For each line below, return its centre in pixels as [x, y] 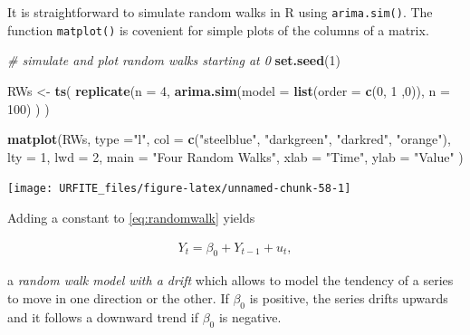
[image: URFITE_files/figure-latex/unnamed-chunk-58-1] [179, 189]
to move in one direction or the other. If [118, 297]
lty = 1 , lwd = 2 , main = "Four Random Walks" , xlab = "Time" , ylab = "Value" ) [235, 156]
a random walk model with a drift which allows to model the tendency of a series [230, 280]
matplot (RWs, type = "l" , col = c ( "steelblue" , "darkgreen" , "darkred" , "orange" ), [229, 139]
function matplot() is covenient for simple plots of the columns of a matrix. [218, 29]
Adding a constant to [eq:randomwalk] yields [131, 217]
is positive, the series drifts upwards [349, 297]
